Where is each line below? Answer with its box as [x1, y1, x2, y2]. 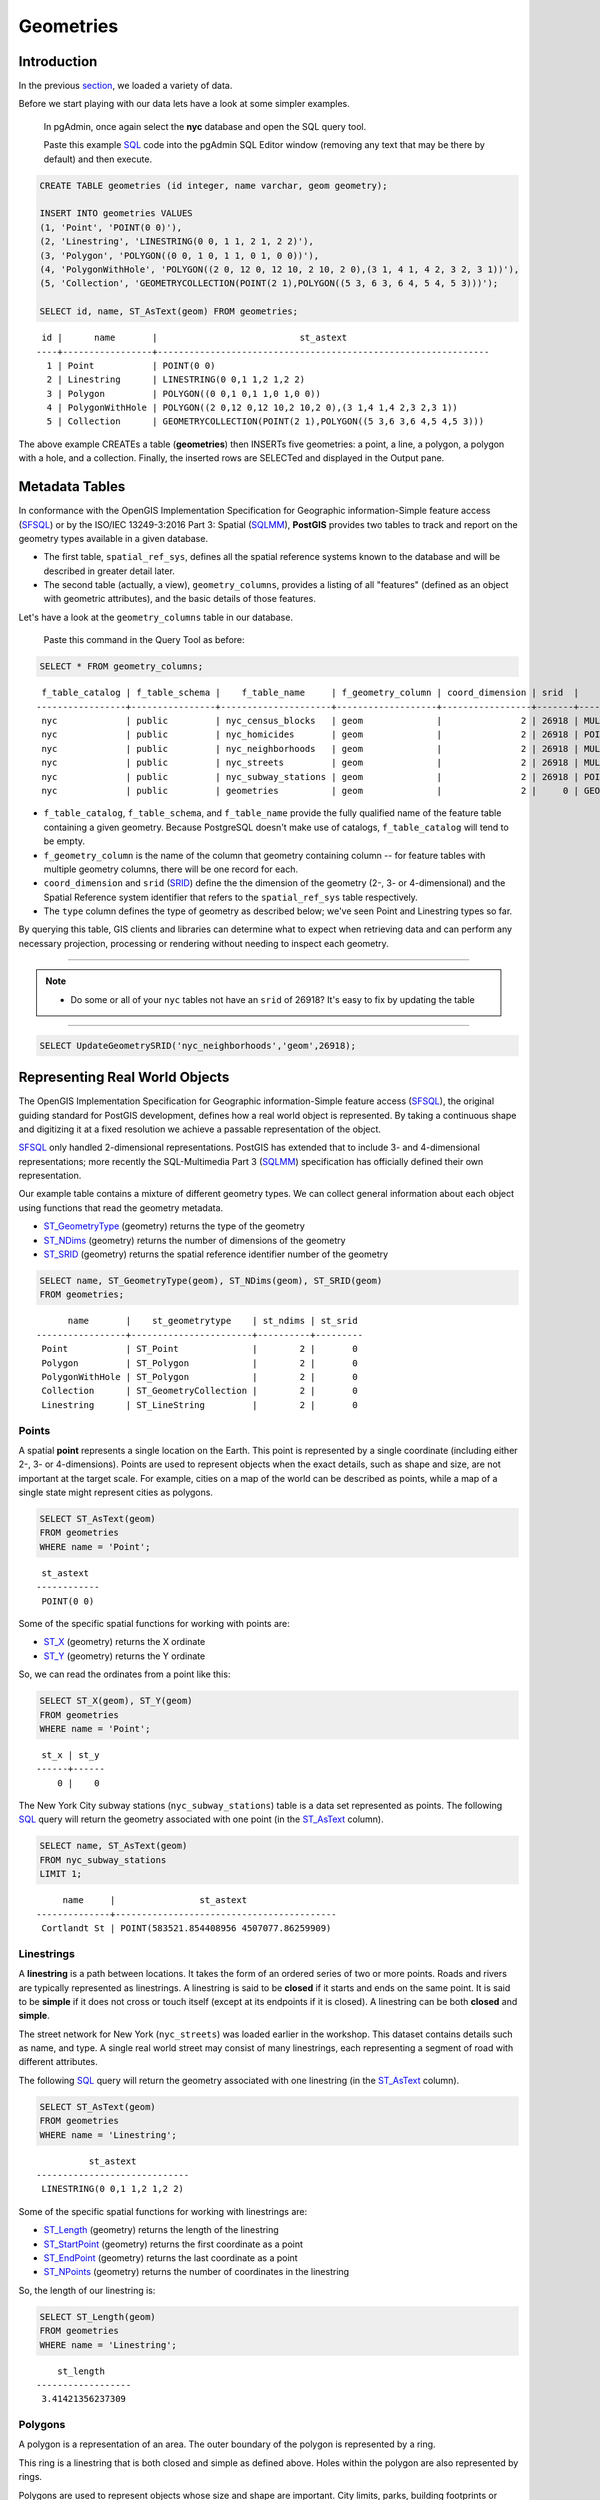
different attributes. [18, 2056, 99, 2068]
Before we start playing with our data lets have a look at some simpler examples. [18, 98, 350, 110]
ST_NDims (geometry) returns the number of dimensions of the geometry [43, 1234, 346, 1246]
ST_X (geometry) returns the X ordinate [43, 1636, 206, 1648]
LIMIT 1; [39, 1868, 83, 1880]
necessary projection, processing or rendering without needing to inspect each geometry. [18, 937, 389, 949]
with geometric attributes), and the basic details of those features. [43, 593, 317, 605]
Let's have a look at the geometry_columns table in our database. [18, 611, 294, 623]
